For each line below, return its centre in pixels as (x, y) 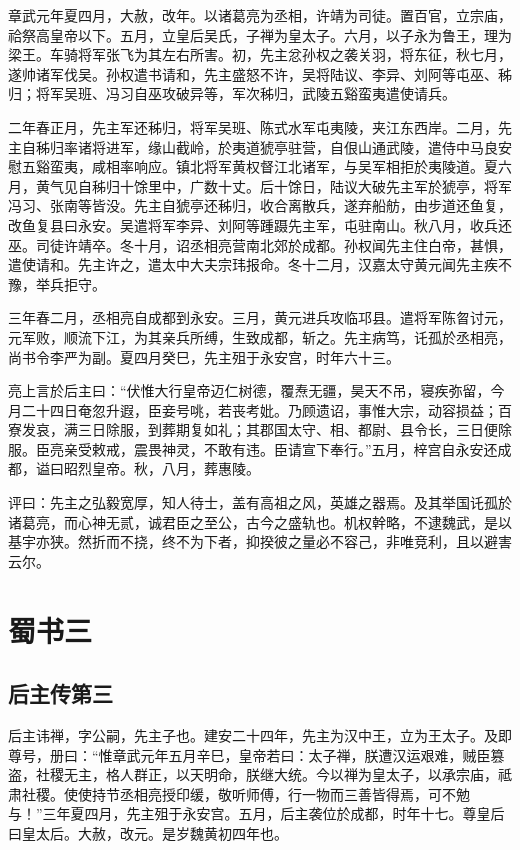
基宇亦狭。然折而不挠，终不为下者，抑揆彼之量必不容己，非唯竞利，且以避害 (260, 541)
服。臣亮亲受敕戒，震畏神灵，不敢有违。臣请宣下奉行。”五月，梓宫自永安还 (253, 448)
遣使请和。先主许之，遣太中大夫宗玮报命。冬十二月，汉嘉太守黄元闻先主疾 (253, 264)
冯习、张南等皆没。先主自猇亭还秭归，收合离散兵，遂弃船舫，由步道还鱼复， (260, 205)
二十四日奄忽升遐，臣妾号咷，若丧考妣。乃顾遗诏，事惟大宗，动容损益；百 (266, 409)
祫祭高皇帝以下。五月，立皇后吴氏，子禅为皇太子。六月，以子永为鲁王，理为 (260, 34)
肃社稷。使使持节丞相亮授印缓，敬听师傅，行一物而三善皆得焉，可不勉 (239, 793)
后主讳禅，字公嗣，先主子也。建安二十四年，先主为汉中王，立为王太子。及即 (260, 735)
